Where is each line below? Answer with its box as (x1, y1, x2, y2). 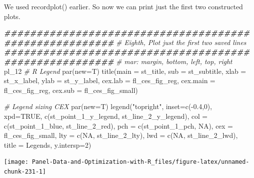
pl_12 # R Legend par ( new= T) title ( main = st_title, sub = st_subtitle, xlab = (4, 66, 246, 76)
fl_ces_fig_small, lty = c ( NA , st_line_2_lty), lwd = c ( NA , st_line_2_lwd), (4, 130, 238, 140)
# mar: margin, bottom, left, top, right (116, 56, 232, 66)
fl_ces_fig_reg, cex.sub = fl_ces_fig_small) (4, 85, 138, 95)
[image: (4, 158, 29, 166)
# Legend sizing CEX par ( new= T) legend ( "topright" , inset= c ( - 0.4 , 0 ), (4, 101, 212, 111)
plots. (4, 11, 21, 21)
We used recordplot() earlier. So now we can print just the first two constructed (4, 1, 243, 11)
